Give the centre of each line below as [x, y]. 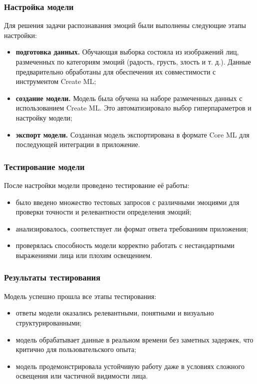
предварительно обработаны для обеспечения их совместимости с [116, 71]
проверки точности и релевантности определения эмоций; [104, 212]
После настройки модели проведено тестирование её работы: [97, 185]
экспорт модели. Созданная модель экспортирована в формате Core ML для [132, 134]
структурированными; [49, 322]
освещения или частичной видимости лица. [82, 376]
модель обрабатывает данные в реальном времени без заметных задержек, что [134, 339]
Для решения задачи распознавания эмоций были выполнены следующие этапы [125, 25]
